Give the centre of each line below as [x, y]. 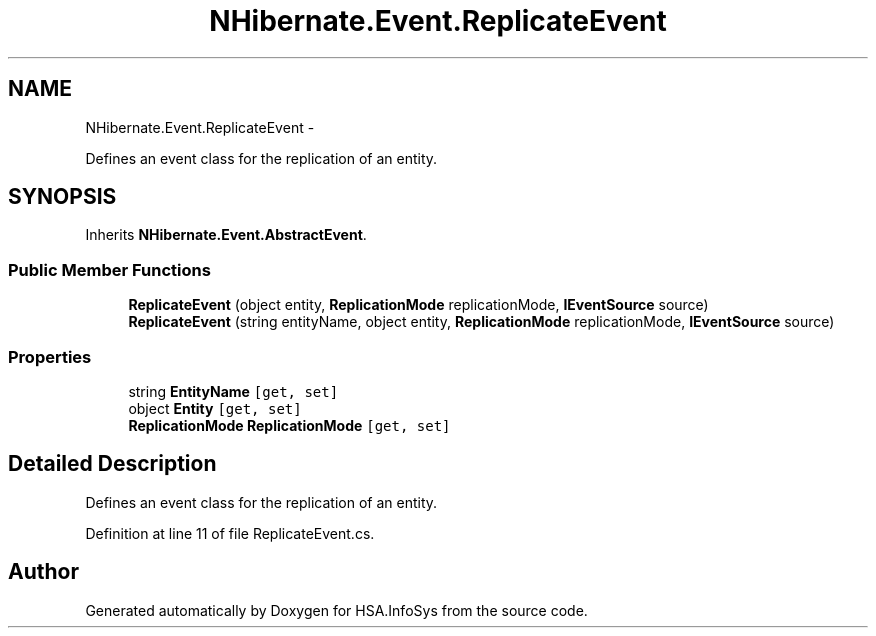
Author [43, 572]
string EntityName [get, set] [233, 391]
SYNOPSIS [62, 197]
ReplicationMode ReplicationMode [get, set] [289, 425]
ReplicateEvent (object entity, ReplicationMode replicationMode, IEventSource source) [418, 305]
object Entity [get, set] [215, 408]
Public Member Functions [109, 269]
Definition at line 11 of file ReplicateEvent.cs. [230, 533]
